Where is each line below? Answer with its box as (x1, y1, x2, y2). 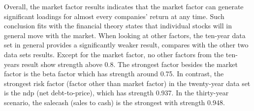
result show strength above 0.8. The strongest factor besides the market (21, 59, 238, 69)
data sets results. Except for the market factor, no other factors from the (4, 49, 224, 59)
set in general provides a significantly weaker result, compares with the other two (4, 40, 249, 50)
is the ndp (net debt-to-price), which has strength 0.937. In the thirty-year (4, 88, 229, 98)
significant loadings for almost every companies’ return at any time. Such (4, 11, 224, 21)
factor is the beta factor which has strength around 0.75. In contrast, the (4, 68, 224, 79)
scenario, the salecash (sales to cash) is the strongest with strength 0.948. (4, 97, 225, 107)
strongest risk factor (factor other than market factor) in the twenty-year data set (4, 78, 251, 88)
